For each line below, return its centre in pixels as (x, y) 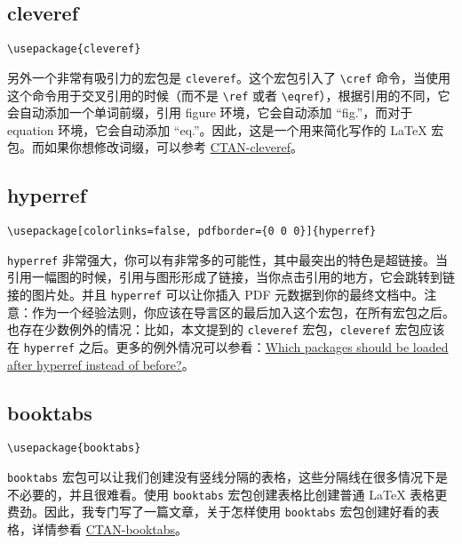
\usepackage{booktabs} (74, 448)
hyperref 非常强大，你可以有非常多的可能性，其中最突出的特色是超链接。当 (227, 259)
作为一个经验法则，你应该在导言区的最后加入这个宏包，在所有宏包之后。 (243, 312)
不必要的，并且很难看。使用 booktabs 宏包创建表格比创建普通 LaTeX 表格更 (227, 494)
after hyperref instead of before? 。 (101, 364)
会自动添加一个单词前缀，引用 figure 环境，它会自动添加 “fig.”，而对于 (210, 112)
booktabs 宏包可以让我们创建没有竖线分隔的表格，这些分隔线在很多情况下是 (227, 477)
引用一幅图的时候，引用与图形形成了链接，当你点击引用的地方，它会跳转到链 (231, 277)
